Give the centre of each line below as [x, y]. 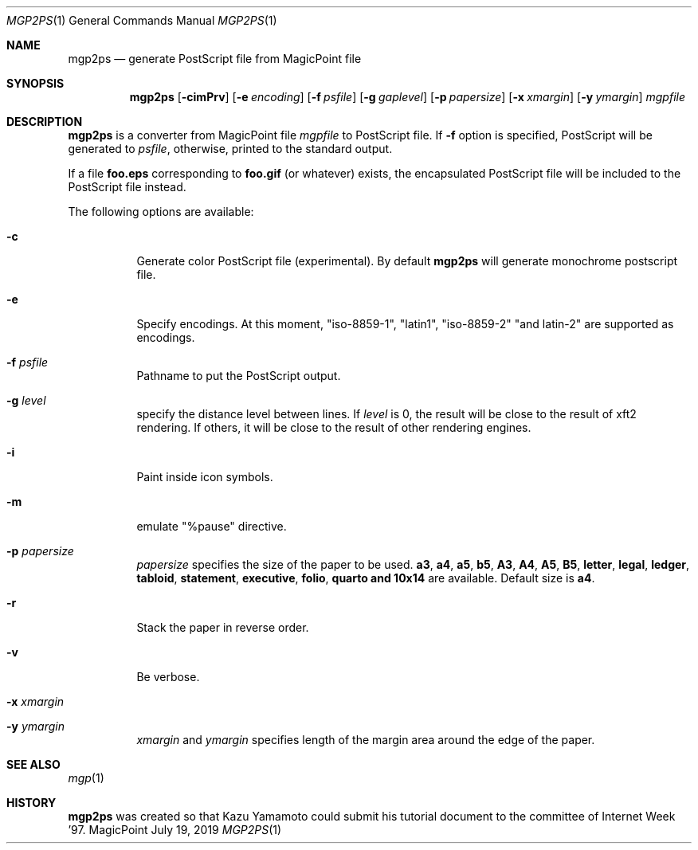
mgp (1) [86, 778]
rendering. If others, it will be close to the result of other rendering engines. [334, 427]
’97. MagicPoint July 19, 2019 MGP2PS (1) [175, 830]
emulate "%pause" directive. [212, 526]
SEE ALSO [33, 764]
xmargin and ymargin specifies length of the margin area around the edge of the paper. [366, 740]
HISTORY [31, 803]
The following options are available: [161, 212]
